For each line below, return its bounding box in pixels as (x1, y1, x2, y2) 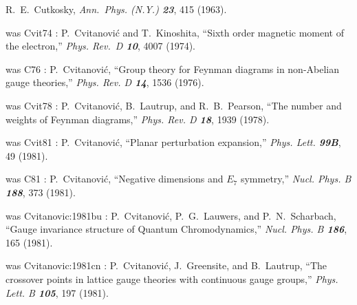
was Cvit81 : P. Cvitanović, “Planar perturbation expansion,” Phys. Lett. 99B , (6, 135, 341, 149)
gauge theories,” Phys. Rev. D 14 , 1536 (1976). (6, 75, 204, 90)
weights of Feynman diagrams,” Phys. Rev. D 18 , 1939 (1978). (6, 112, 270, 126)
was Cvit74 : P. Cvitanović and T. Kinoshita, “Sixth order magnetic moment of (6, 25, 344, 39)
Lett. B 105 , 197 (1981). (6, 285, 109, 299)
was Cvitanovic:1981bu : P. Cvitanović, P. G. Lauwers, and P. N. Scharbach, (6, 208, 336, 222)
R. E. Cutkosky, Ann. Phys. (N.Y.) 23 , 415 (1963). (6, 2, 227, 16)
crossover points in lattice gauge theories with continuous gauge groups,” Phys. (6, 271, 338, 286)
